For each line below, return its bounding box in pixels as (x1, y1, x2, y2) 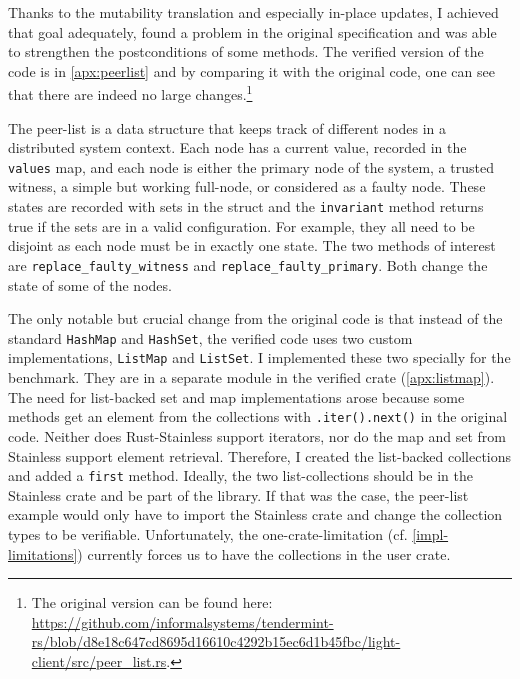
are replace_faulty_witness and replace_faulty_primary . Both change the (8, 254, 488, 275)
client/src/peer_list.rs (31, 650, 167, 671)
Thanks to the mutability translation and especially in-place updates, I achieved (8, 2, 499, 22)
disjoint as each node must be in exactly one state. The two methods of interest (8, 235, 496, 256)
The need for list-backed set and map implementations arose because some (8, 386, 465, 407)
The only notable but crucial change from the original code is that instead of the (8, 308, 503, 329)
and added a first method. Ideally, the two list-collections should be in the (8, 465, 473, 486)
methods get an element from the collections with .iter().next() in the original (8, 406, 508, 427)
